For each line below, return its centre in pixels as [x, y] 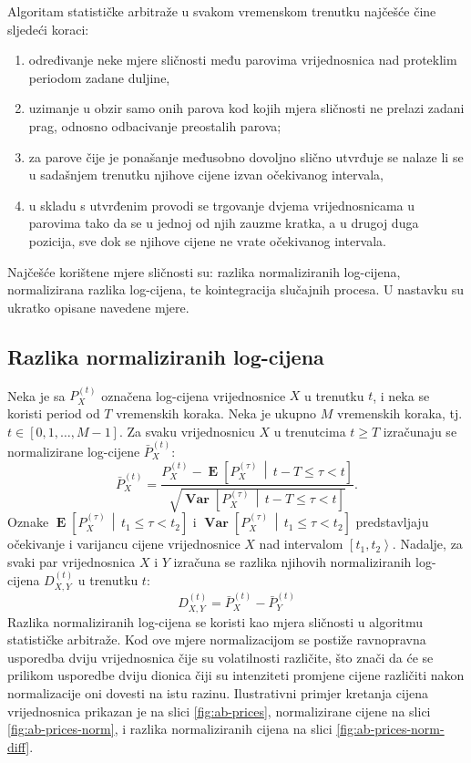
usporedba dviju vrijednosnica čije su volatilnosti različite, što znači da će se [220, 657]
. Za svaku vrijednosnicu [187, 431]
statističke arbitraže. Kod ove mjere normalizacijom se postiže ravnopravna [217, 639]
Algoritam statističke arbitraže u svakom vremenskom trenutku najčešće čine [222, 11]
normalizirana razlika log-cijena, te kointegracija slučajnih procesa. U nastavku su [236, 289]
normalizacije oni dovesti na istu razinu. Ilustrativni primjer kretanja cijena [218, 693]
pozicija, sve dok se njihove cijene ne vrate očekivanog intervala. [208, 240]
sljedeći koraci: [48, 29]
